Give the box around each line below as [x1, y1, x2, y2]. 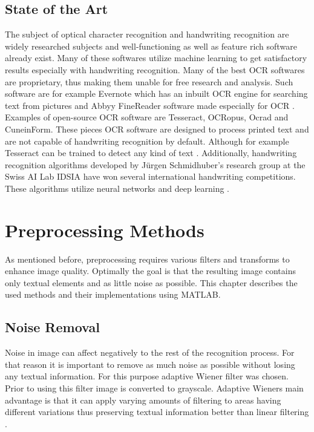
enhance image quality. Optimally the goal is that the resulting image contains [5, 264, 296, 277]
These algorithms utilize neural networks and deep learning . [5, 182, 230, 194]
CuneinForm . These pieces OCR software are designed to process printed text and [5, 122, 309, 135]
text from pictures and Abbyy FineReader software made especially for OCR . [5, 99, 295, 111]
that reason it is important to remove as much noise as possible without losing [5, 358, 295, 370]
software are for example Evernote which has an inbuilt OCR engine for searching [5, 87, 308, 100]
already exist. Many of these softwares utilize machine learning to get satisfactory [5, 51, 307, 64]
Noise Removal [5, 318, 100, 336]
